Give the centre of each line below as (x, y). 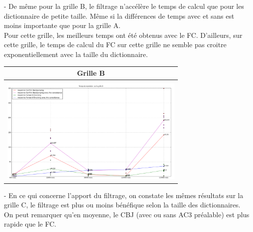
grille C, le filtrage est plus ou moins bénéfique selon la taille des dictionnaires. (122, 205)
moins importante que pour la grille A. (62, 25)
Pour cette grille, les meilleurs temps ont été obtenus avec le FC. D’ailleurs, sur (123, 35)
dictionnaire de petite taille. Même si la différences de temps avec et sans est (119, 15)
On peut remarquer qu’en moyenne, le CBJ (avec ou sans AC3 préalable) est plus (127, 214)
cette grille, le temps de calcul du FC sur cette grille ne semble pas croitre (115, 44)
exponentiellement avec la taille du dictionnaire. (76, 54)
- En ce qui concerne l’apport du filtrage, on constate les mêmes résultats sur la (124, 195)
